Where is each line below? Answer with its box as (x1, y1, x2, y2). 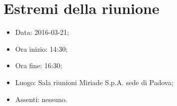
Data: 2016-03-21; (15, 27, 69, 37)
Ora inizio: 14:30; (15, 43, 68, 54)
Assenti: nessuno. (15, 94, 68, 104)
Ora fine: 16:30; (15, 60, 62, 71)
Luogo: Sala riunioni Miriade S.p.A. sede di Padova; (15, 77, 174, 87)
